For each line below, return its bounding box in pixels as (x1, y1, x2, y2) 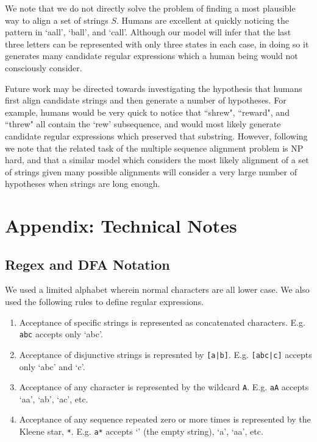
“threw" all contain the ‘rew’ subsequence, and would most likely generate (5, 118, 281, 130)
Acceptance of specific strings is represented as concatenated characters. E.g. (19, 315, 305, 328)
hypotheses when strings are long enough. (5, 177, 160, 190)
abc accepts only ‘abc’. (19, 328, 103, 340)
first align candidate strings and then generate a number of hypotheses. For (5, 94, 287, 107)
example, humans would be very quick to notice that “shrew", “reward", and (5, 105, 290, 118)
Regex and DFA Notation (5, 254, 170, 273)
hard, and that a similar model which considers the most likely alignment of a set (5, 153, 309, 166)
